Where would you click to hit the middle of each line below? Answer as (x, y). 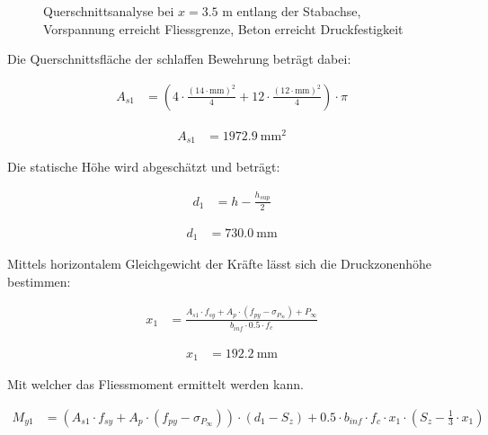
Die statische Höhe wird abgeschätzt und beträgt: (144, 167)
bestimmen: (39, 281)
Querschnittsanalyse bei (109, 11)
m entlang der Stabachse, (292, 11)
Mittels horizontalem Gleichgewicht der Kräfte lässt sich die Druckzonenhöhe (220, 264)
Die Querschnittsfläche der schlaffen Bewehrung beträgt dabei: (179, 59)
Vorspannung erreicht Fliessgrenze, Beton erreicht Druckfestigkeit (223, 28)
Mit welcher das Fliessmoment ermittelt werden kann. (155, 384)
